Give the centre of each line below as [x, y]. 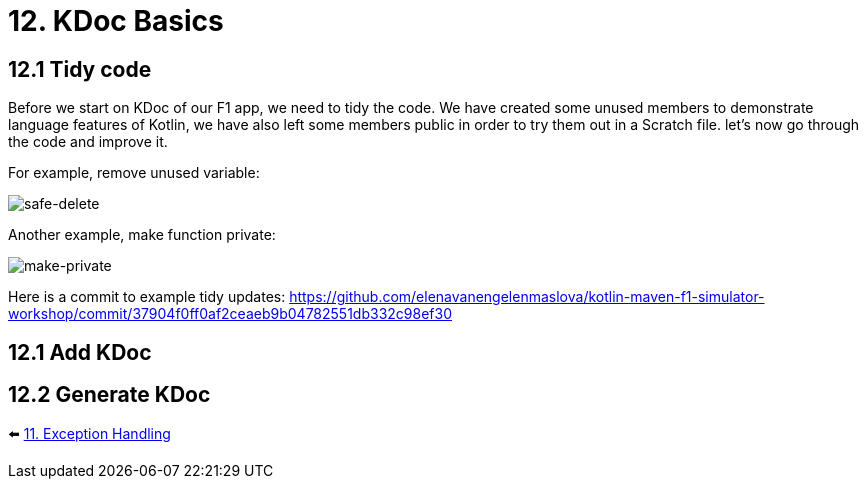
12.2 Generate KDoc [109, 395]
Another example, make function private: [142, 235]
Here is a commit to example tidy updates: [147, 297]
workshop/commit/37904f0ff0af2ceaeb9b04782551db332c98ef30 [230, 314]
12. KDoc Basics [116, 21]
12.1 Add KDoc [80, 352]
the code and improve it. [88, 142]
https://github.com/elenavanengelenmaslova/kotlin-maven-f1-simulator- [527, 297]
